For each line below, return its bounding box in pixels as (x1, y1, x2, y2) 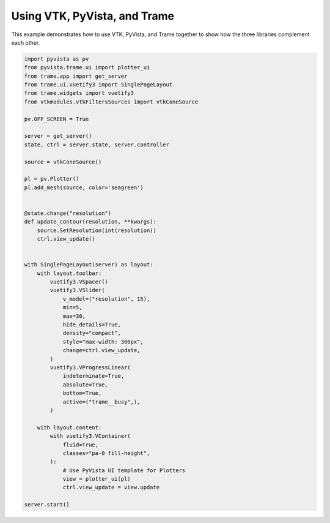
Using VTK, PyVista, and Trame (11, 9, 174, 23)
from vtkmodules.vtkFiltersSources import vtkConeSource (24, 98, 199, 105)
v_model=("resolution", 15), (62, 295, 150, 303)
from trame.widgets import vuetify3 (24, 89, 134, 97)
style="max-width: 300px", (62, 338, 144, 345)
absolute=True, (62, 381, 108, 388)
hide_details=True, (62, 322, 122, 328)
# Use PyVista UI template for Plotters (62, 467, 186, 474)
